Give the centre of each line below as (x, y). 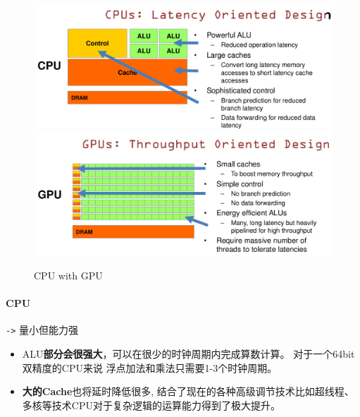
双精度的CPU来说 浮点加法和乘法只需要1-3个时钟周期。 (150, 367)
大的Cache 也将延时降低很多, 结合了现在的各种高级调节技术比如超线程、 (188, 391)
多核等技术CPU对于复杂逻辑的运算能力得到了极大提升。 (151, 405)
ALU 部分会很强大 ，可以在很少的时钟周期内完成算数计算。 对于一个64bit (188, 354)
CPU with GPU (68, 276)
